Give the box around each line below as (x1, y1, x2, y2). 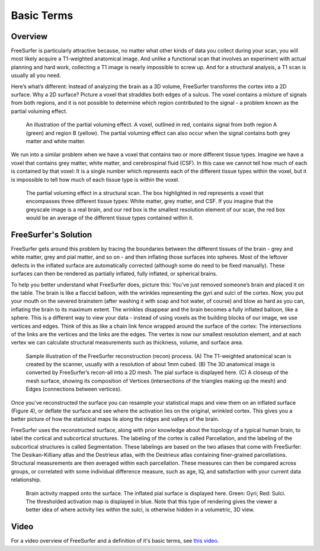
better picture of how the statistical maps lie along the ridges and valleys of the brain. (11, 415, 219, 423)
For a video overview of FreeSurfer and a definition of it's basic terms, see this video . (11, 537, 219, 544)
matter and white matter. (25, 137, 86, 144)
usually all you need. (11, 72, 62, 79)
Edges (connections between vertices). (25, 385, 122, 393)
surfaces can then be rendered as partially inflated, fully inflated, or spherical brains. (11, 270, 217, 278)
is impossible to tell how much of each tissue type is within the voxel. (11, 176, 180, 183)
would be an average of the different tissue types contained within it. (25, 214, 194, 221)
